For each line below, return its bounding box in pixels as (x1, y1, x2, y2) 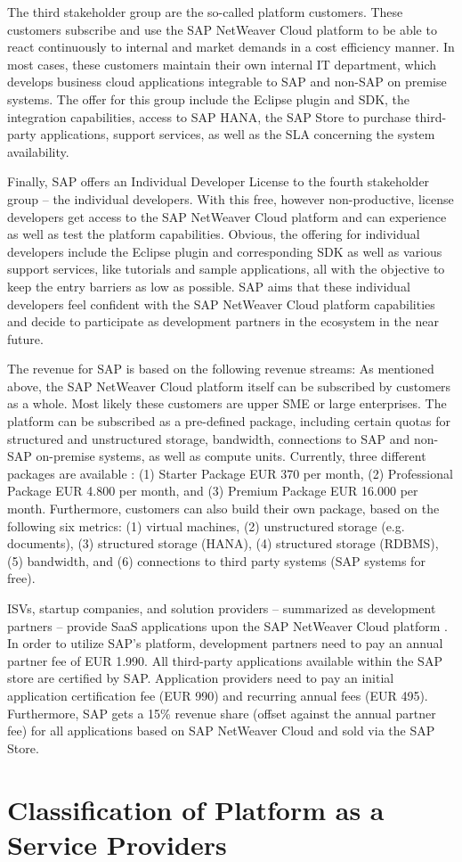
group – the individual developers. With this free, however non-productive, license (7, 189, 454, 208)
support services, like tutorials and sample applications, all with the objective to (7, 259, 445, 278)
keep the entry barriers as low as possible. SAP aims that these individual (7, 276, 410, 295)
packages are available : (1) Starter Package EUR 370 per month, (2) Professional (7, 464, 453, 482)
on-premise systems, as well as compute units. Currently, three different (36, 447, 426, 465)
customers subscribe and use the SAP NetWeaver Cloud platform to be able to (7, 20, 437, 38)
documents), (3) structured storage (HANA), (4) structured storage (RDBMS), (7, 534, 439, 553)
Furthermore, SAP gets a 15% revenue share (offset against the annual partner (7, 703, 436, 722)
